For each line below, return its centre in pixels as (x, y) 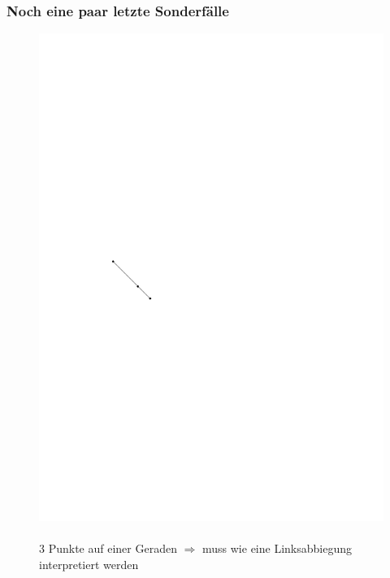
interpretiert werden (89, 564)
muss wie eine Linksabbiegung (277, 548)
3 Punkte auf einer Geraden (108, 548)
